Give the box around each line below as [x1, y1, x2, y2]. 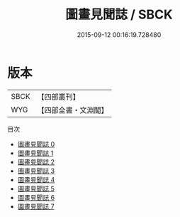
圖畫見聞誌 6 [17, 193, 55, 201]
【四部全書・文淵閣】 [37, 105, 108, 115]
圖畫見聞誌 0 [17, 139, 55, 148]
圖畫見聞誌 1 [17, 149, 54, 157]
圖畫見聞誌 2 [17, 157, 55, 166]
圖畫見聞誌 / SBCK [65, 6, 173, 23]
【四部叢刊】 [37, 92, 80, 102]
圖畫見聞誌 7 [17, 202, 55, 211]
